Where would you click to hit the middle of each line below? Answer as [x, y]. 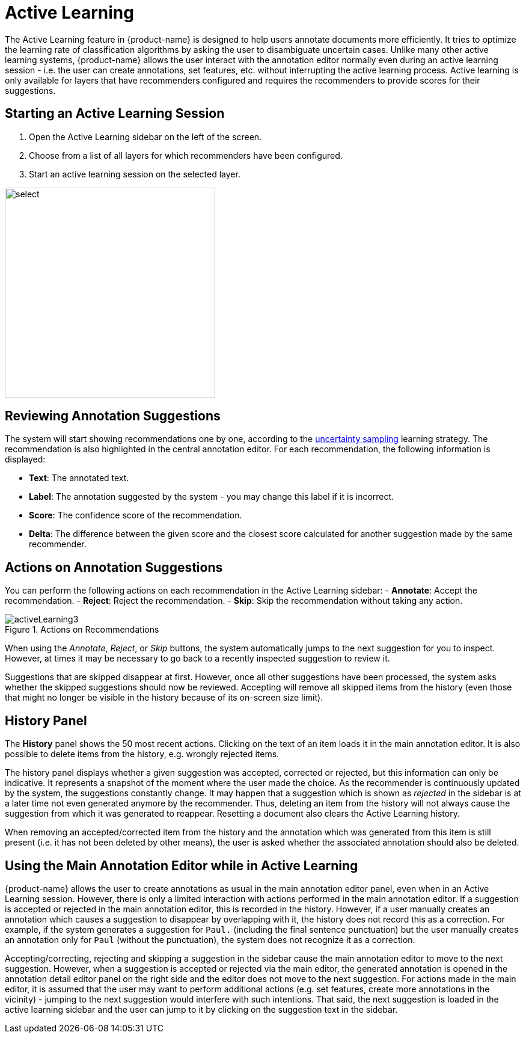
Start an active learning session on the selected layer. [135, 174]
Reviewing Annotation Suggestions [113, 416]
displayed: [25, 459]
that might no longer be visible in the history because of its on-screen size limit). [164, 698]
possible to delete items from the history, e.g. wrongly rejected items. [142, 754]
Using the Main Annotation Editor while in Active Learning [182, 865]
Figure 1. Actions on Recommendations [82, 630]
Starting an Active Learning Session [115, 114]
